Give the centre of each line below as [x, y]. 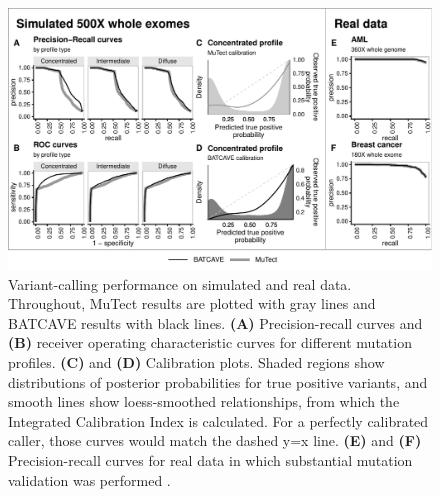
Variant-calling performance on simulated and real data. [180, 283]
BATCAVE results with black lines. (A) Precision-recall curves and [215, 322]
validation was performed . [89, 479]
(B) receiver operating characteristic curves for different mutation [210, 342]
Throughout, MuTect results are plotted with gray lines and [192, 303]
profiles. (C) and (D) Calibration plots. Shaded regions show [196, 362]
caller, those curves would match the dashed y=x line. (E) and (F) [215, 440]
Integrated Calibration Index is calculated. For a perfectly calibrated [218, 420]
